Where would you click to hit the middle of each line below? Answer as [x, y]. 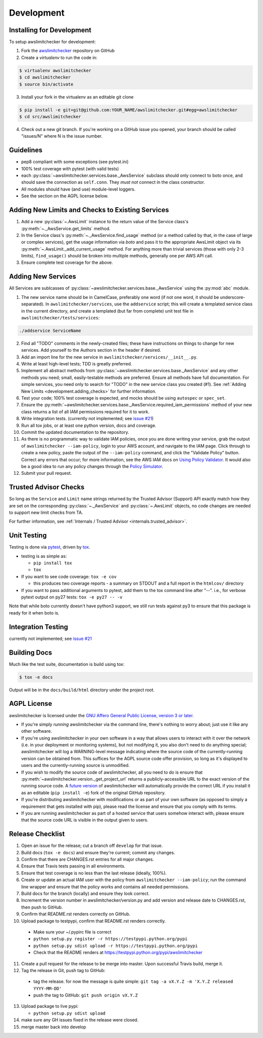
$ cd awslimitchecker [45, 77]
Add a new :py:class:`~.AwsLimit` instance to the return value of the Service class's [105, 222]
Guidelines [26, 150]
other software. [37, 731]
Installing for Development [50, 30]
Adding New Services [43, 277]
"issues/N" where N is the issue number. [62, 136]
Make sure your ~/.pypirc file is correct [72, 932]
